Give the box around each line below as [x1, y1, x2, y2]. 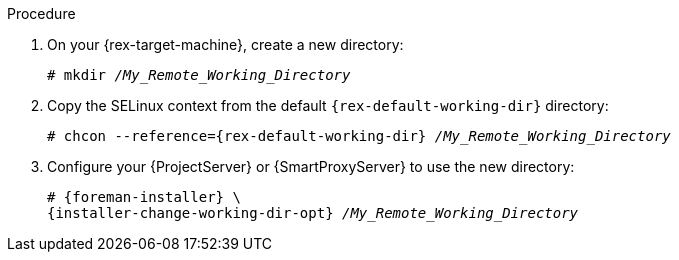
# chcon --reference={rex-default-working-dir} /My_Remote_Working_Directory [47, 128, 671, 144]
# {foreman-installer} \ [47, 189, 241, 205]
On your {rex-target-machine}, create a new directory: [47, 36, 404, 53]
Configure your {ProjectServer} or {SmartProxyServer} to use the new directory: [47, 158, 575, 175]
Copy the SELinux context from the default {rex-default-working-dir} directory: [47, 97, 609, 114]
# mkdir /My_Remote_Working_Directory [47, 67, 351, 83]
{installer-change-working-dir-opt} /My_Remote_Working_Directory [47, 205, 579, 221]
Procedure [7, 5, 76, 22]
